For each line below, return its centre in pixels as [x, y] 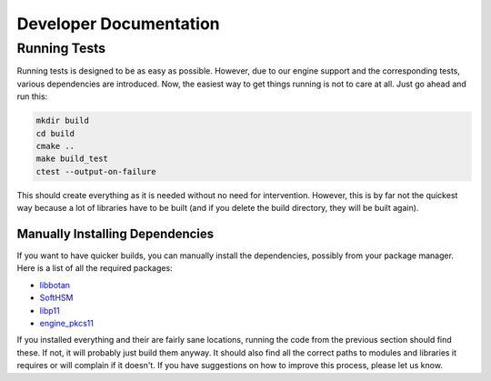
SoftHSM [56, 298]
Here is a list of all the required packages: [95, 268]
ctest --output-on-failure [96, 171]
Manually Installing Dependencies [115, 233]
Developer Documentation [118, 24]
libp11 [50, 310]
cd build [55, 133]
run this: [32, 96]
